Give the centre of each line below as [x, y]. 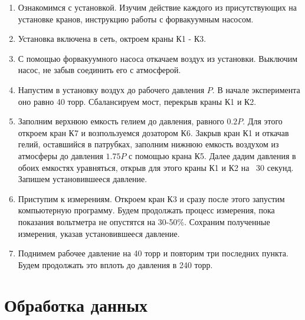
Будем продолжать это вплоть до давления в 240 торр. [115, 264]
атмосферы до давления [60, 155]
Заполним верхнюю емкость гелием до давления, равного [121, 121]
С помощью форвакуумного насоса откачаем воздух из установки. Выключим [158, 58]
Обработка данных [76, 305]
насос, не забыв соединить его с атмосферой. [99, 70]
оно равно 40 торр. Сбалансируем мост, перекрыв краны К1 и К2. [137, 101]
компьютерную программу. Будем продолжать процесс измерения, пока [146, 210]
